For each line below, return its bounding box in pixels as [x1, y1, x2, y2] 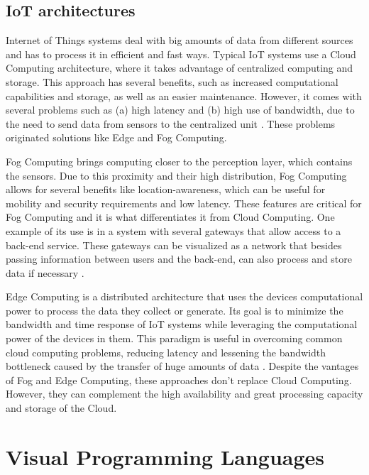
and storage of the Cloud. [6, 400, 117, 415]
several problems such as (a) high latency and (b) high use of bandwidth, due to [6, 102, 355, 117]
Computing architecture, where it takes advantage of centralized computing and [6, 60, 353, 75]
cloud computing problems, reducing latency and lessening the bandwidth [6, 344, 326, 359]
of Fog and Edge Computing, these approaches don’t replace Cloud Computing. [6, 372, 352, 387]
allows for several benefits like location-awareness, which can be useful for [6, 182, 326, 197]
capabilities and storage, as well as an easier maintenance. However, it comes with [6, 88, 362, 103]
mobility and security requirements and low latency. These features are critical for [6, 195, 362, 210]
